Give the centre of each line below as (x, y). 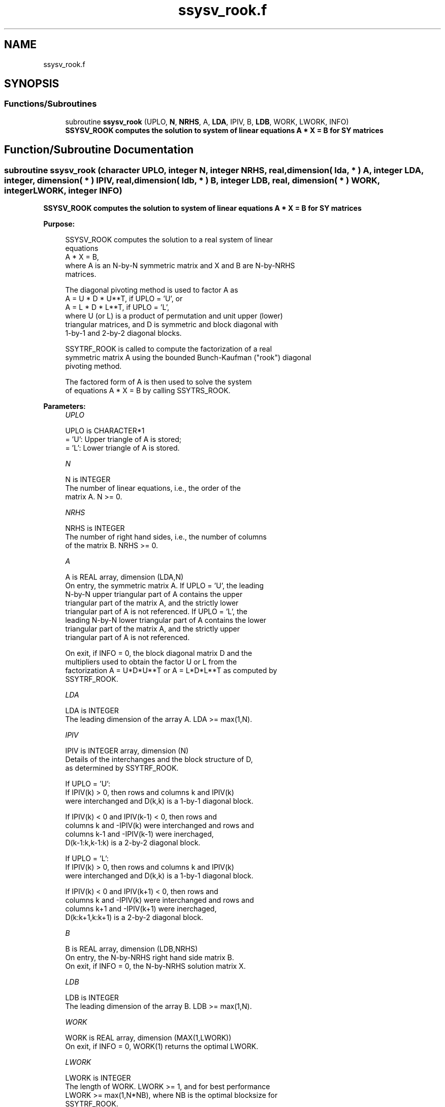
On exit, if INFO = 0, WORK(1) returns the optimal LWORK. (162, 1047)
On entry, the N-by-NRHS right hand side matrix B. (150, 958)
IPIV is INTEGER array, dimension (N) (127, 751)
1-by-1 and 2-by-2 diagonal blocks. (123, 333)
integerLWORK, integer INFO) (63, 190)
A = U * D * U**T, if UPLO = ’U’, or (124, 299)
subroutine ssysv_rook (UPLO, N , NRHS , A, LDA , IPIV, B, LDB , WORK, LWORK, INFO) (207, 121)
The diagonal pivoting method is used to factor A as (152, 290)
